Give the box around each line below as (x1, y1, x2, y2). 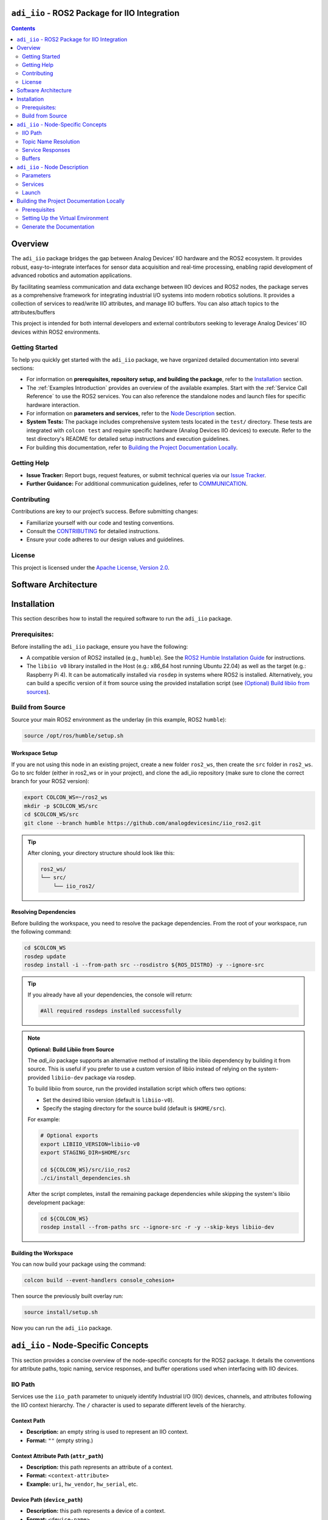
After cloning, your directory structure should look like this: (27, 849, 175, 857)
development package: (27, 1198, 85, 1206)
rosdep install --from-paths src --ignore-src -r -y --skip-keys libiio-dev (40, 1224, 275, 1231)
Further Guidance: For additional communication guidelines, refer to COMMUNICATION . (26, 480, 248, 488)
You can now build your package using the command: (11, 1260, 146, 1268)
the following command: (11, 928, 72, 936)
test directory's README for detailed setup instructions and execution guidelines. (26, 435, 230, 443)
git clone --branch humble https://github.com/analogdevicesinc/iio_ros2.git (24, 820, 261, 826)
